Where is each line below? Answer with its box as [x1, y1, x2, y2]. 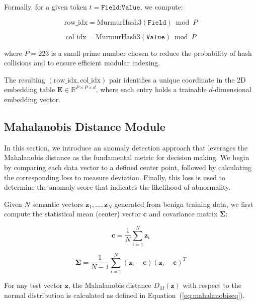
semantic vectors [32, 198, 83, 209]
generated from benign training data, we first [114, 198, 253, 209]
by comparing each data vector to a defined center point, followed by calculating [4, 162, 252, 172]
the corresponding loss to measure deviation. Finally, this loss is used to [4, 172, 226, 182]
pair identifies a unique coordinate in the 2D [109, 74, 246, 85]
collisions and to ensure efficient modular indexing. [4, 57, 160, 68]
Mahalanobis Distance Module [4, 118, 165, 134]
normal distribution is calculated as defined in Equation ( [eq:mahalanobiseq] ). [4, 289, 245, 300]
